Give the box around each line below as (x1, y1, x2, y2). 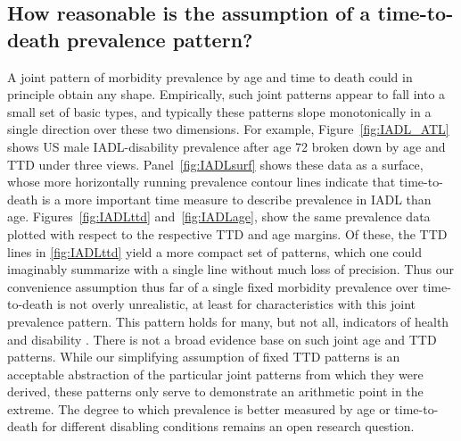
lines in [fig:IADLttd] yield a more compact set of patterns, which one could (7, 242, 423, 261)
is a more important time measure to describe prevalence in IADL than (41, 189, 432, 208)
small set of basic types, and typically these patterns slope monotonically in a (7, 102, 432, 121)
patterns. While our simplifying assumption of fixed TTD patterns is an (7, 347, 400, 366)
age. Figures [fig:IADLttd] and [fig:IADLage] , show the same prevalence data (7, 207, 431, 226)
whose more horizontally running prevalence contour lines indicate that (7, 172, 396, 191)
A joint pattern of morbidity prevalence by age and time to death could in (7, 67, 413, 86)
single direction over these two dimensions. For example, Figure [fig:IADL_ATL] (7, 120, 449, 138)
